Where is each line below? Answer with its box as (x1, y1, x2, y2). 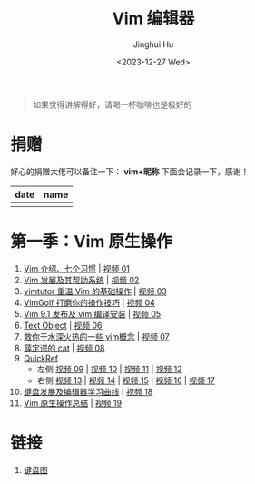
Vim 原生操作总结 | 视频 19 (23, 397, 122, 409)
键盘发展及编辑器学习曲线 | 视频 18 (23, 386, 153, 397)
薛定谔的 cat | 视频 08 (23, 342, 105, 353)
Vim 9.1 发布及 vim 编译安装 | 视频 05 (23, 308, 162, 319)
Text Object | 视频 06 (23, 320, 103, 331)
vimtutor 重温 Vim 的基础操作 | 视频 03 (23, 285, 167, 296)
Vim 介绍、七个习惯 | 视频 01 (23, 262, 131, 273)
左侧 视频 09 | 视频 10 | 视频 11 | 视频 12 (36, 363, 182, 374)
